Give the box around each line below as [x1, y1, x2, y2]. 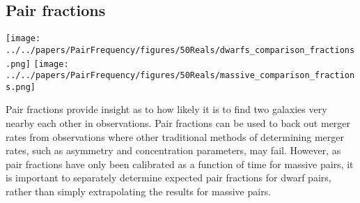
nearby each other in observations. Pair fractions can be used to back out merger [6, 116, 351, 130]
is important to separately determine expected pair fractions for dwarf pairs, [6, 170, 331, 185]
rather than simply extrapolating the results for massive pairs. [6, 184, 272, 199]
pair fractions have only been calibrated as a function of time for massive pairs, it [6, 156, 354, 171]
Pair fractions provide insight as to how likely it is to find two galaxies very [6, 102, 327, 116]
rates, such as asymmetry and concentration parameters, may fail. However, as [6, 143, 341, 158]
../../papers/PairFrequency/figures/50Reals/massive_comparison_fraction [6, 70, 355, 81]
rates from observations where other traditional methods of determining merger [6, 129, 344, 144]
